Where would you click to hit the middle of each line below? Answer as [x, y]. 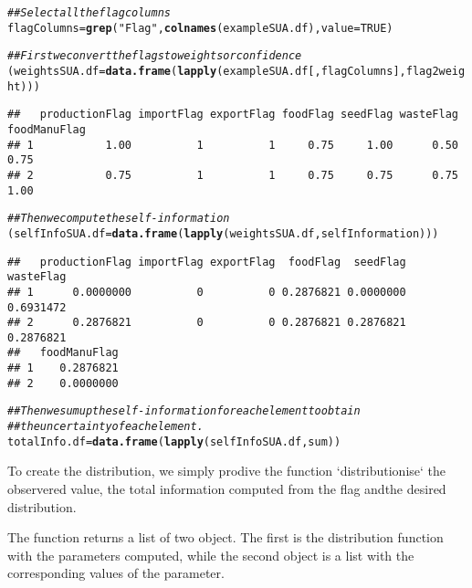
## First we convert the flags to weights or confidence [155, 56]
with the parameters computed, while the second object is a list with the [211, 555]
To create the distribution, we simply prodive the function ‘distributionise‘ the [227, 471]
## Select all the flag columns [89, 13]
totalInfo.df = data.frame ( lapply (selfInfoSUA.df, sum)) [174, 441]
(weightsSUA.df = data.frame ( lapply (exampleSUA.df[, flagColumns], [207, 71]
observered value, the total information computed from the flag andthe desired [227, 488]
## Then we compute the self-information [119, 219]
